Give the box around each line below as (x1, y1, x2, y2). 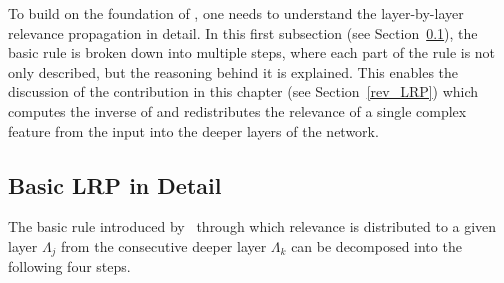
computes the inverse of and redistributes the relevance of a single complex (8, 100, 467, 121)
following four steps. (8, 256, 131, 277)
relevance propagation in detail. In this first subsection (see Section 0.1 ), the (8, 22, 478, 43)
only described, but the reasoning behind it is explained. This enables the (8, 61, 459, 82)
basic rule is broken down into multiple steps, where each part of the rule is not (8, 42, 496, 63)
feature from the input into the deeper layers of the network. (8, 120, 379, 141)
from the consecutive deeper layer (61, 235, 267, 256)
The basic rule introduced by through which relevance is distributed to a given (8, 216, 497, 237)
